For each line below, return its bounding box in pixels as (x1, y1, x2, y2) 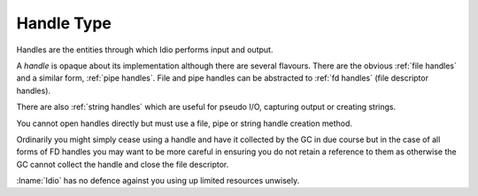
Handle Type (16, 13, 112, 33)
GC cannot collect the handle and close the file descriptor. (16, 159, 229, 169)
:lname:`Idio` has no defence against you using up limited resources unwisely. (16, 176, 300, 186)
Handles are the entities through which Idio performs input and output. (16, 44, 274, 55)
